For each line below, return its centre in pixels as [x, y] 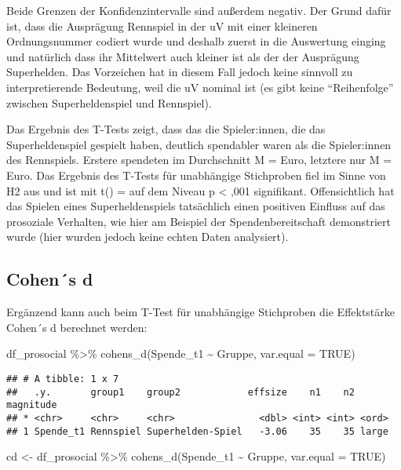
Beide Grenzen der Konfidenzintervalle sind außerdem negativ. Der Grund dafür [199, 10]
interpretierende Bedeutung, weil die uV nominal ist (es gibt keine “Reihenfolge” [200, 87]
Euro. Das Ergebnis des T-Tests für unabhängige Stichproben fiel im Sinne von [196, 175]
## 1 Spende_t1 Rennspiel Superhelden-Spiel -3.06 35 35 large [197, 431]
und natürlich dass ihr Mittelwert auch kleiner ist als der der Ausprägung [183, 56]
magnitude [32, 405]
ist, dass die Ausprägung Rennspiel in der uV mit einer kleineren [162, 26]
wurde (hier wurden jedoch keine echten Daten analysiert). [148, 237]
